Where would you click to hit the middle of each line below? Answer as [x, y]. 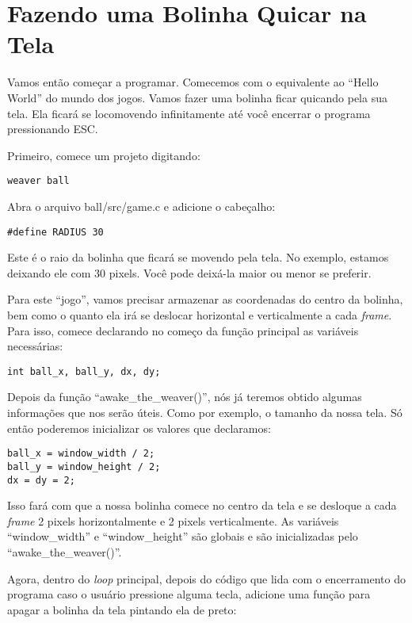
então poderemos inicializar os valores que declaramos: [139, 428]
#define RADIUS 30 [55, 232]
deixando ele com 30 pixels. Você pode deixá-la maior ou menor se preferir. [189, 272]
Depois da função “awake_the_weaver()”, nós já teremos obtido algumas [185, 397]
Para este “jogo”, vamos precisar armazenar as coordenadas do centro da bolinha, [205, 299]
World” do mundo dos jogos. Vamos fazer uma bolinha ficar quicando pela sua [197, 97]
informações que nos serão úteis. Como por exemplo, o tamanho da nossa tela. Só [205, 412]
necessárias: [35, 346]
